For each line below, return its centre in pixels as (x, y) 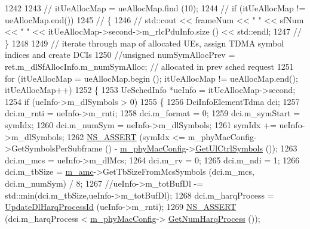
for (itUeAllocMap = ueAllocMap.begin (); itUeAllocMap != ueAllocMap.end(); (151, 78)
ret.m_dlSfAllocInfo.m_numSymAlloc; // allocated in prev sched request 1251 (149, 66)
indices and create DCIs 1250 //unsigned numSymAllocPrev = (120, 55)
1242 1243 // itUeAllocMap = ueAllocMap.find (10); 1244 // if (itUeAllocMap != (155, 8)
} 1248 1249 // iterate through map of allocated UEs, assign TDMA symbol (145, 43)
